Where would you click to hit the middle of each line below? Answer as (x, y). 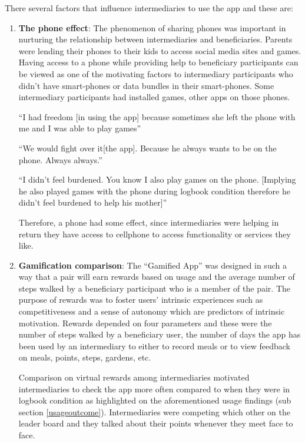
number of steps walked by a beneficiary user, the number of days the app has (160, 334)
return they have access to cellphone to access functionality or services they (155, 234)
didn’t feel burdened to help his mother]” (93, 202)
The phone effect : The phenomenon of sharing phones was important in (152, 27)
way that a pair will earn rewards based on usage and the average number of (157, 277)
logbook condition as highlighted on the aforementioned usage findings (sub (155, 400)
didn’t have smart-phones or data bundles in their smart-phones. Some (146, 85)
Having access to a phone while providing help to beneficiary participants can (158, 62)
